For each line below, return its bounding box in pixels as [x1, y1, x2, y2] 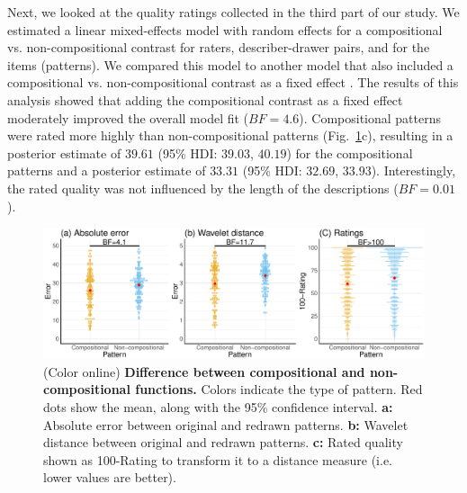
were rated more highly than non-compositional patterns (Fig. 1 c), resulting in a [7, 126, 454, 145]
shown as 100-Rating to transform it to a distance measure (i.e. [43, 450, 392, 469]
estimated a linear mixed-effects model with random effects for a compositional [7, 20, 443, 39]
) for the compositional [286, 143, 413, 162]
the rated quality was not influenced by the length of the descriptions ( [7, 178, 399, 197]
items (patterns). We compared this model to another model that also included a [7, 55, 454, 74]
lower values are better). [43, 468, 176, 487]
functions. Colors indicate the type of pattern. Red [135, 380, 423, 399]
